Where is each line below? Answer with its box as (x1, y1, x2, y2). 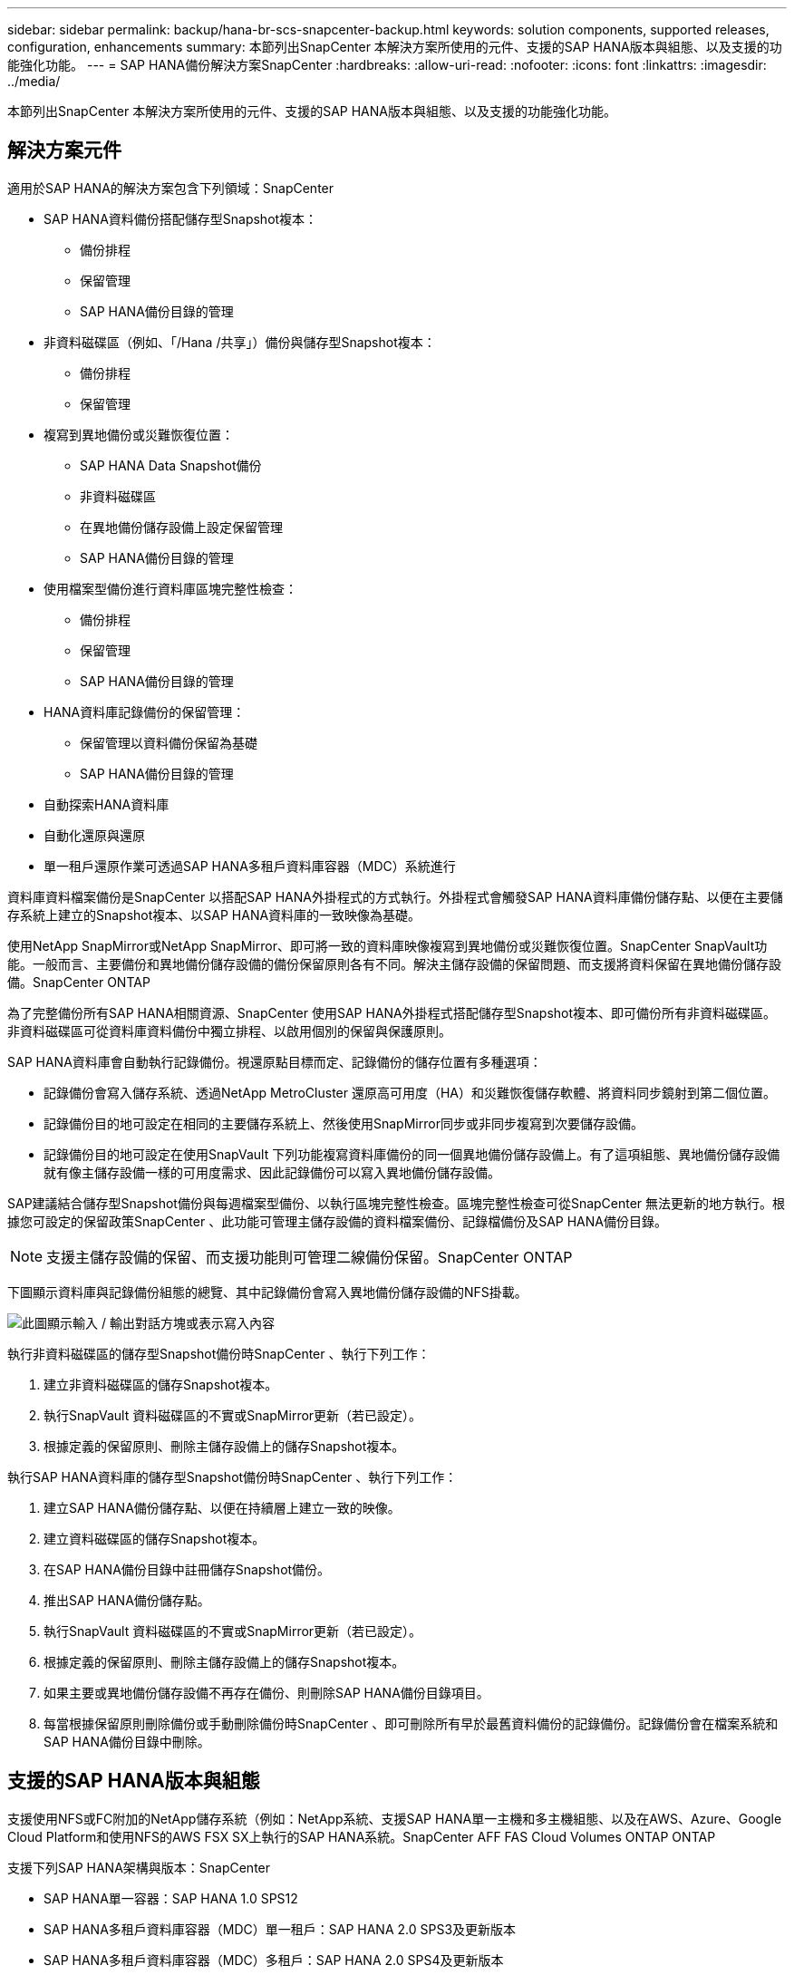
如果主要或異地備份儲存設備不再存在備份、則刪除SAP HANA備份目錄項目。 (44, 1684, 489, 1700)
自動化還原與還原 (44, 827, 145, 843)
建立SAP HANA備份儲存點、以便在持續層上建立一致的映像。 (44, 1499, 401, 1515)
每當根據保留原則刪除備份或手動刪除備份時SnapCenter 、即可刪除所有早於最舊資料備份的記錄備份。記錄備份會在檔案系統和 (44, 1715, 779, 1731)
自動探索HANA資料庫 (44, 796, 169, 812)
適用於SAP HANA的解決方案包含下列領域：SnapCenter (7, 179, 334, 196)
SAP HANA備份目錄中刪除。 (44, 1733, 210, 1749)
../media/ (7, 73, 61, 89)
